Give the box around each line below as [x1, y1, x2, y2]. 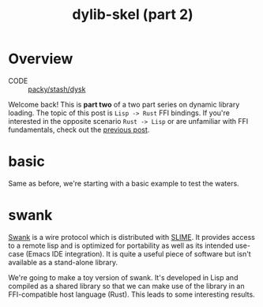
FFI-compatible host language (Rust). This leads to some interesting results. [8, 290, 255, 299]
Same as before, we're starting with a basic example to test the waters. [8, 178, 239, 188]
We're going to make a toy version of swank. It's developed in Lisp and [8, 272, 239, 282]
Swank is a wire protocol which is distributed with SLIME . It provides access [8, 232, 255, 241]
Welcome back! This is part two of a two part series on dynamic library [8, 99, 240, 109]
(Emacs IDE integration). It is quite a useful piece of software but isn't [25, 249, 251, 258]
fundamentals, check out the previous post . [8, 125, 150, 134]
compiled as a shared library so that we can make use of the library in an [8, 281, 245, 290]
